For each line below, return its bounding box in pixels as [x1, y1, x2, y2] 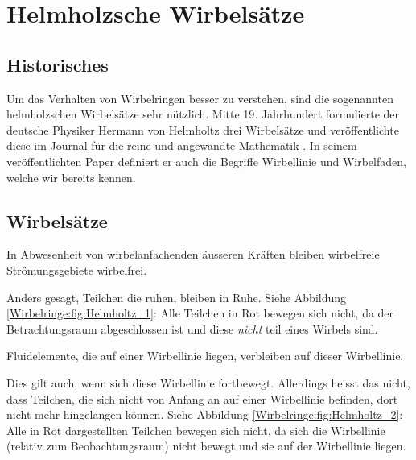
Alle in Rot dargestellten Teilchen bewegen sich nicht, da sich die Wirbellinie [6, 421, 385, 438]
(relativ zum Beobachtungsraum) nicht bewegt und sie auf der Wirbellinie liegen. [6, 437, 406, 454]
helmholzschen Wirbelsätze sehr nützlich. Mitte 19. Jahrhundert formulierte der [6, 106, 399, 122]
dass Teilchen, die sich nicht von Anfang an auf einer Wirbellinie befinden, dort [6, 390, 398, 407]
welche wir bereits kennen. [6, 168, 136, 185]
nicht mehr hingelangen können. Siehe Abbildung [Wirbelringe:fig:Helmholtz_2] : [6, 406, 403, 423]
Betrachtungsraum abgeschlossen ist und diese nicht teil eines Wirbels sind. [6, 320, 378, 337]
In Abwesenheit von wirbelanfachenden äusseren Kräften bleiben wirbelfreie [6, 246, 380, 263]
